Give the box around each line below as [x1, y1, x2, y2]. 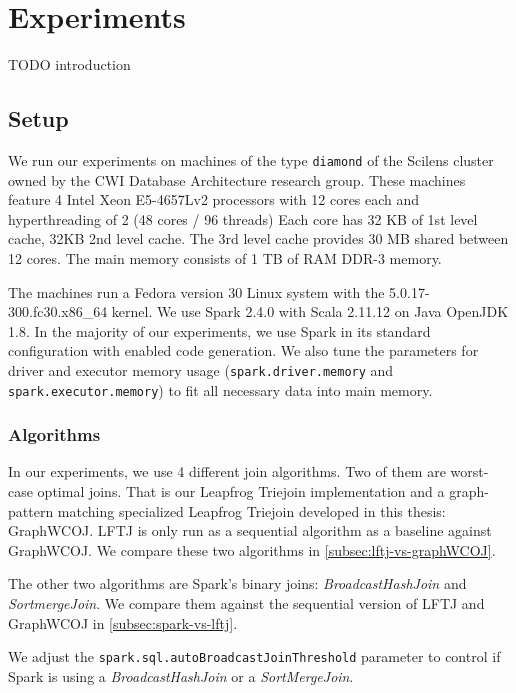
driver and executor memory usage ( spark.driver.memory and [8, 359, 394, 380]
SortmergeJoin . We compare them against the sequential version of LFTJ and [8, 593, 485, 614]
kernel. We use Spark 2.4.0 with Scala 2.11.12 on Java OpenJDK [111, 301, 509, 322]
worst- [450, 461, 489, 482]
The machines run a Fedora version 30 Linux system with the [8, 281, 385, 302]
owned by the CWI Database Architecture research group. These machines [8, 169, 466, 190]
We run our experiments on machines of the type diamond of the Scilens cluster [8, 149, 494, 170]
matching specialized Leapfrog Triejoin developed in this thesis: [57, 500, 446, 521]
